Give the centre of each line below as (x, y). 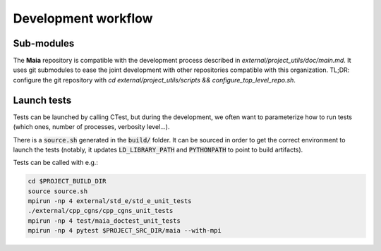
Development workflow (83, 18)
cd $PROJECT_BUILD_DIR (67, 181)
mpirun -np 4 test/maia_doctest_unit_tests (104, 221)
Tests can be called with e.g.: (56, 163)
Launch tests (42, 100)
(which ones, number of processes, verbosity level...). (91, 127)
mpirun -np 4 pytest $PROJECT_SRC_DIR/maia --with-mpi (125, 231)
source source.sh (58, 191)
